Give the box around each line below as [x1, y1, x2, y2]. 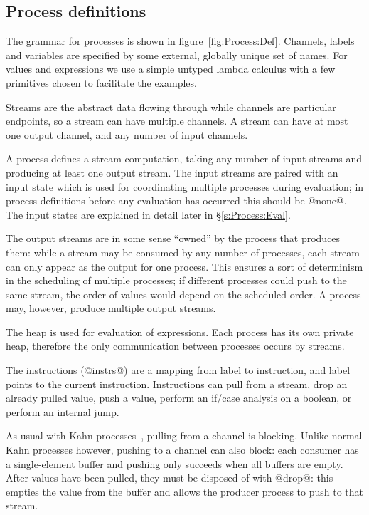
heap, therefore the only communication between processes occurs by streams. [6, 338, 345, 353]
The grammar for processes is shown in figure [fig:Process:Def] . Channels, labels [6, 33, 355, 48]
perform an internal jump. [6, 404, 119, 419]
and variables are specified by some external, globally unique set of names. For [6, 47, 348, 62]
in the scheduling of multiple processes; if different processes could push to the [6, 273, 347, 288]
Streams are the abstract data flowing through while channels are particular [6, 99, 336, 114]
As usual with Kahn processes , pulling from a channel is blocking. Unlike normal [6, 428, 363, 443]
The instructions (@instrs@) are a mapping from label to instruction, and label [6, 363, 351, 378]
